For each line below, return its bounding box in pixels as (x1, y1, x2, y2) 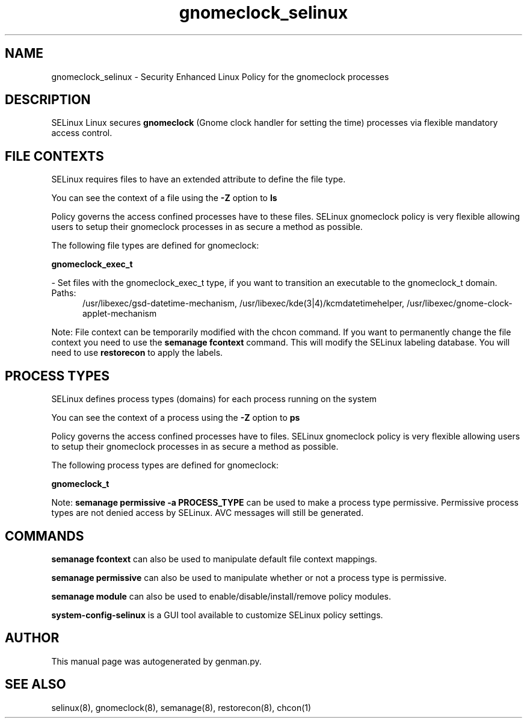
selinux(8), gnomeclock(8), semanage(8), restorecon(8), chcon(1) (51, 702, 312, 713)
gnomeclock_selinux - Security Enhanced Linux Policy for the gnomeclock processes (51, 71, 389, 82)
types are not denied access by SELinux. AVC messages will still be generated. (51, 507, 364, 518)
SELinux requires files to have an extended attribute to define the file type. (51, 174, 346, 185)
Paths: (51, 288, 76, 299)
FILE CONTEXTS (5, 148, 104, 164)
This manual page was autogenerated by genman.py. (51, 656, 262, 666)
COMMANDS (5, 528, 84, 544)
